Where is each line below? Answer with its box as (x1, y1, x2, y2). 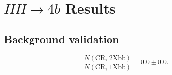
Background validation (4, 31, 119, 46)
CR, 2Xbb (95, 54, 125, 61)
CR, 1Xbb (95, 63, 125, 71)
